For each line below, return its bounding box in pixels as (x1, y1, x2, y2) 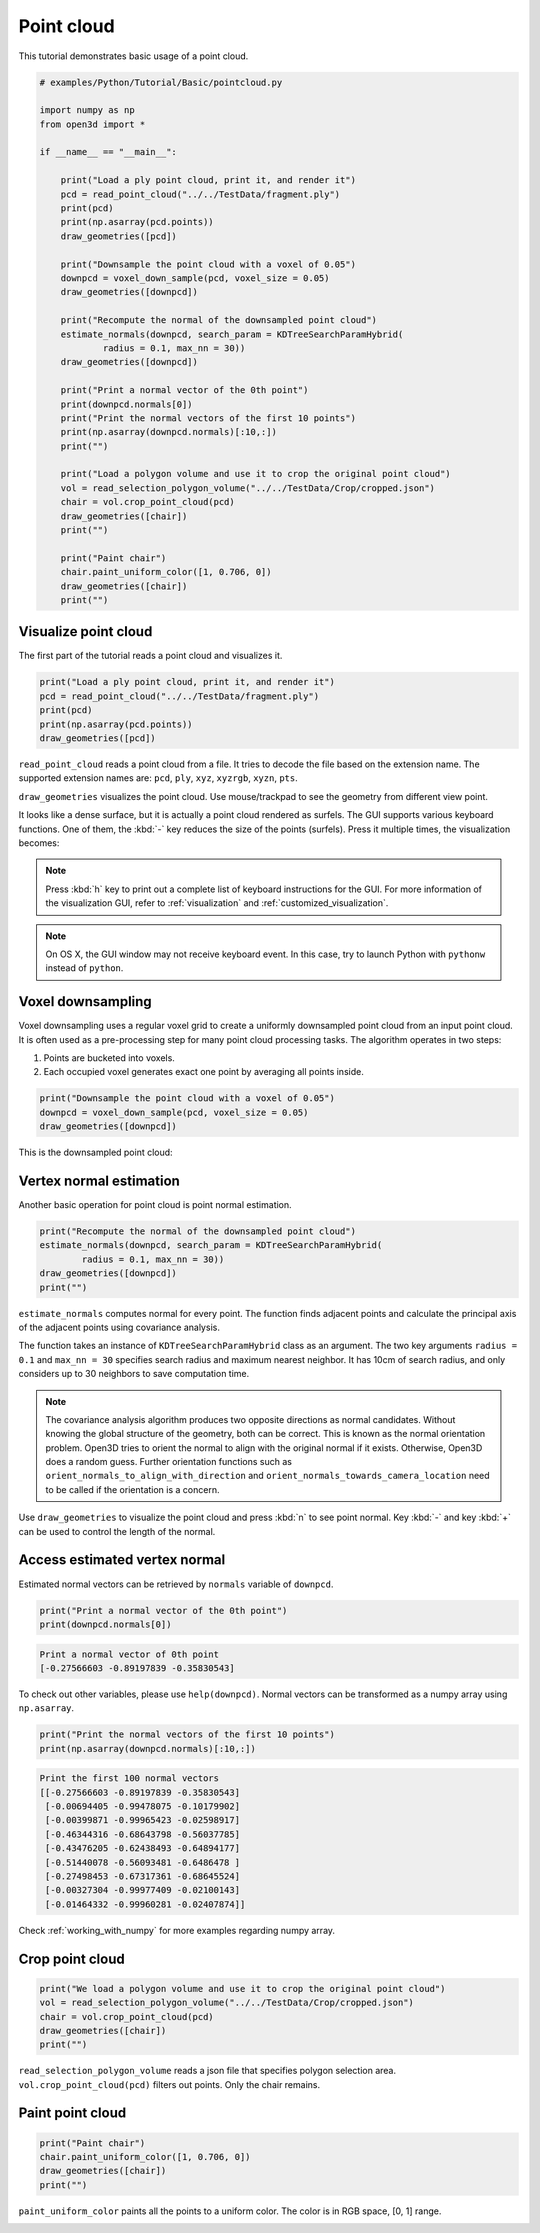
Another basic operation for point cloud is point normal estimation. (18, 1199, 292, 1211)
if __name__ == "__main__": (39, 146, 177, 158)
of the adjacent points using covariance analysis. (18, 1321, 220, 1333)
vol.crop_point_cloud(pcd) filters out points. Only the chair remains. (18, 2078, 320, 2090)
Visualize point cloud (18, 623, 153, 640)
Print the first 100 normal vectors (39, 1773, 220, 1784)
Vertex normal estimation (18, 1172, 180, 1189)
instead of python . (45, 962, 124, 974)
